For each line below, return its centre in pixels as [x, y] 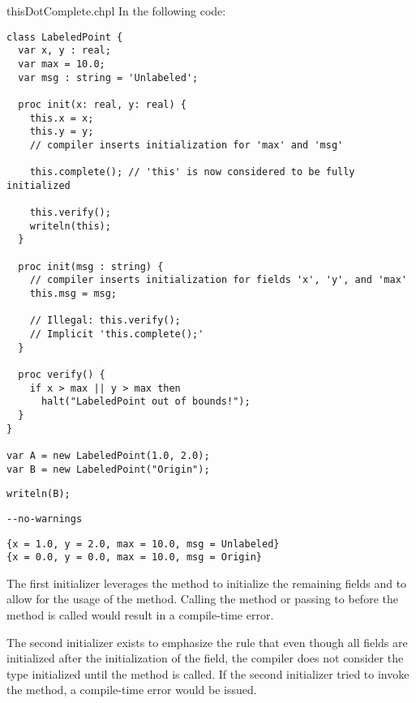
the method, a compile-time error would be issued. [132, 690]
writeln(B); [39, 494]
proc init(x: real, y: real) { [102, 104]
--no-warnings [45, 519]
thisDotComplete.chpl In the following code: [116, 11]
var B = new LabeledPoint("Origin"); [108, 469]
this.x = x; [62, 118]
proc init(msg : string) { [91, 266]
